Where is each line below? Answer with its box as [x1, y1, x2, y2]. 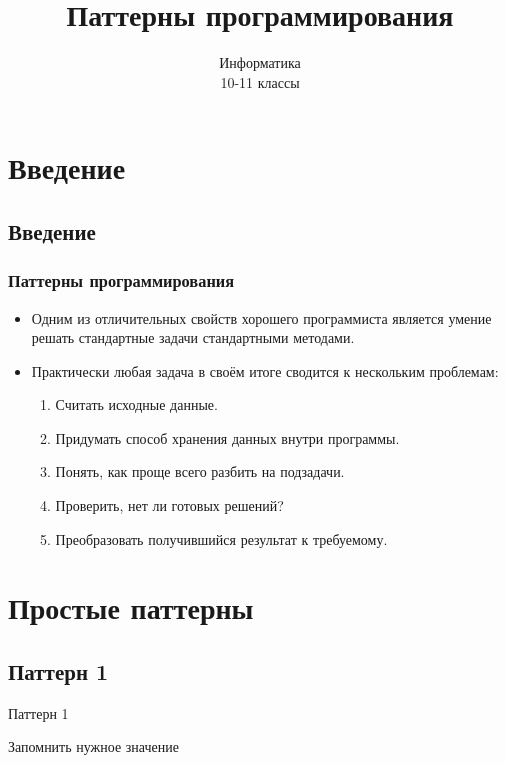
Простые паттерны [8, 587, 254, 628]
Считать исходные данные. [55, 394, 218, 415]
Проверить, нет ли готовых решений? [55, 495, 284, 516]
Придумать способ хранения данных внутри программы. [55, 427, 400, 448]
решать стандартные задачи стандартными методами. [31, 327, 355, 348]
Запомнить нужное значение [8, 736, 179, 757]
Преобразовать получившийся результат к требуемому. [55, 528, 388, 549]
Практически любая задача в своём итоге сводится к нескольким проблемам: [31, 360, 499, 381]
